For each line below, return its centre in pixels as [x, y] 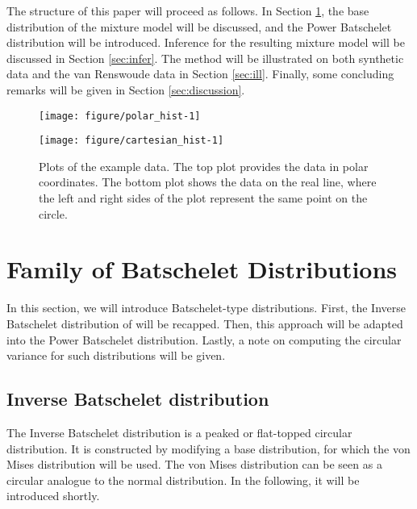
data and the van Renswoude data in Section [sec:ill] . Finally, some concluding [200, 74]
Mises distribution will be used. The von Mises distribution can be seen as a [194, 464]
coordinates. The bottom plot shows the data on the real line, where [208, 182]
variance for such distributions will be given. [116, 355]
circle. [53, 213]
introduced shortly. [53, 496]
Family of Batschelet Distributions [202, 269]
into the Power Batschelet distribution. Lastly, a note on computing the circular [204, 339]
